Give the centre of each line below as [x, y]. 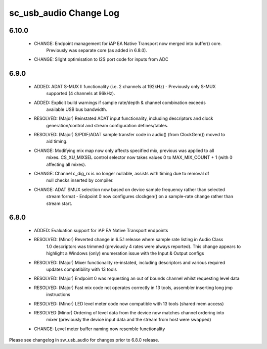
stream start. [59, 203]
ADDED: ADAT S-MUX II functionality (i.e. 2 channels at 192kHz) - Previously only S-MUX [125, 86]
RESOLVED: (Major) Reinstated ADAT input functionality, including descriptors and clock [124, 118]
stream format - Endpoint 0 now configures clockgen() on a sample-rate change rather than [140, 197]
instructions [58, 295]
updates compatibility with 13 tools [82, 269]
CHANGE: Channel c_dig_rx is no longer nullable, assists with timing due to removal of [122, 174]
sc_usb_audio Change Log [64, 13]
